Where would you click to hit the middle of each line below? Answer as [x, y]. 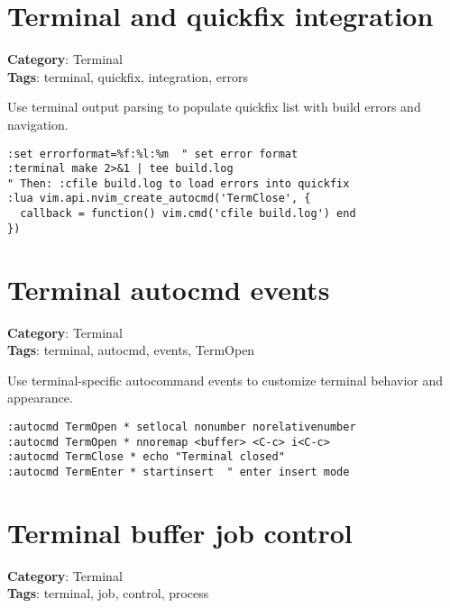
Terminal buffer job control [180, 532]
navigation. [38, 124]
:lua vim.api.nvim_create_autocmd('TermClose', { [159, 199]
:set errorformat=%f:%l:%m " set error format [153, 154]
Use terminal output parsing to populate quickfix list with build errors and [214, 107]
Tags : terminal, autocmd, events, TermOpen [131, 350]
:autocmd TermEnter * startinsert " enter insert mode [179, 472]
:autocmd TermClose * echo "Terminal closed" [146, 457]
